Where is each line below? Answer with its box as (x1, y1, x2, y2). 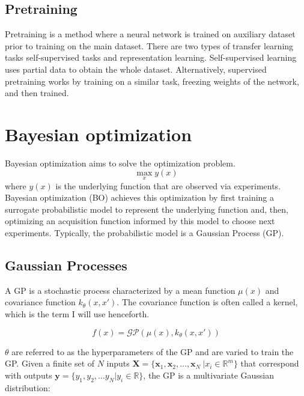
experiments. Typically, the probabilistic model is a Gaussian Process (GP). (5, 227, 284, 239)
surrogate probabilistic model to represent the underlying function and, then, (5, 203, 288, 215)
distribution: (5, 381, 50, 394)
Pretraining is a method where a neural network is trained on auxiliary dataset (5, 28, 296, 40)
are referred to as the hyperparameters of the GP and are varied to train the (11, 345, 294, 358)
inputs (106, 357, 130, 370)
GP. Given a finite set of (5, 357, 95, 370)
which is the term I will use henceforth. (5, 308, 150, 320)
